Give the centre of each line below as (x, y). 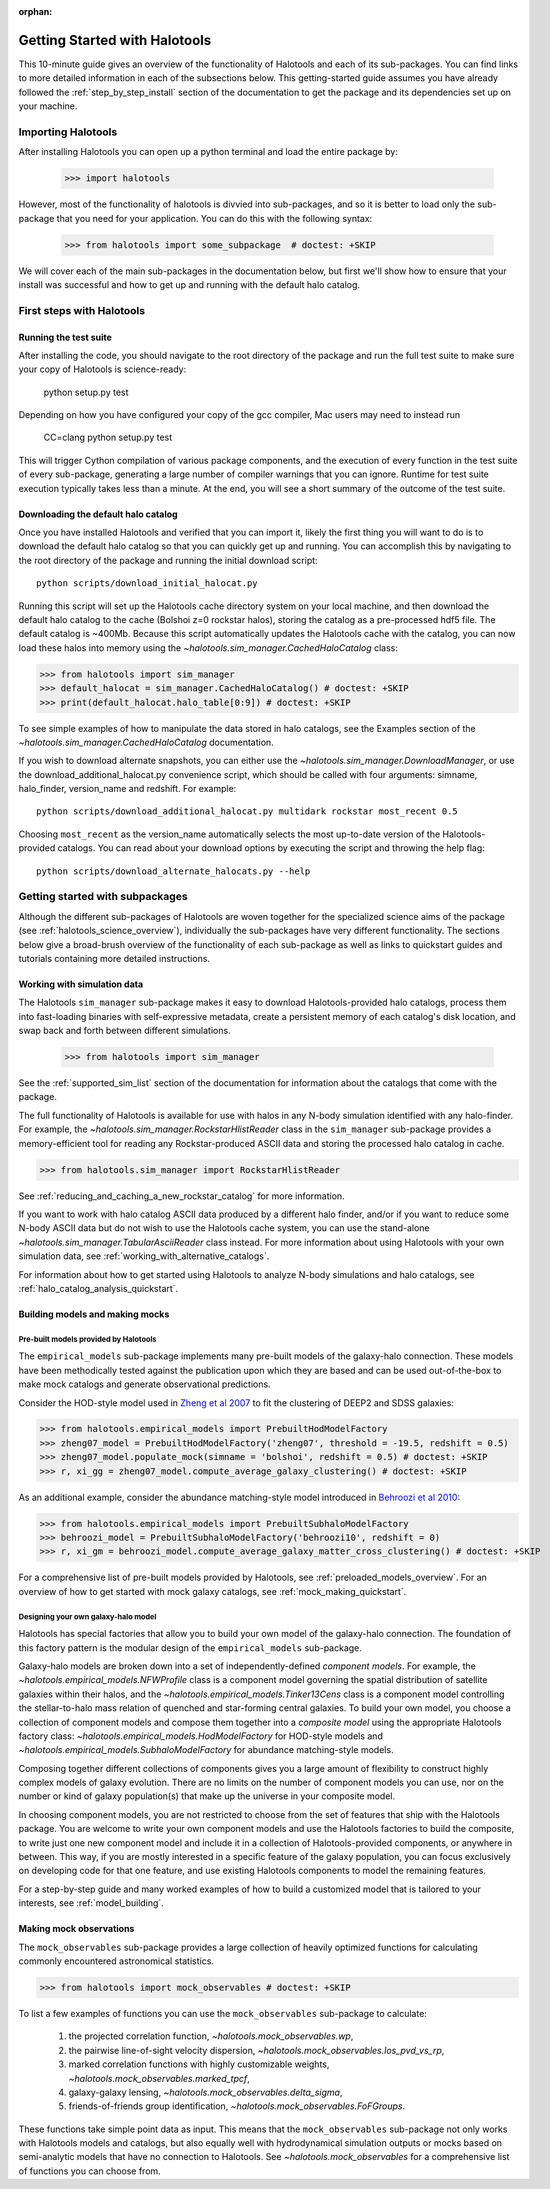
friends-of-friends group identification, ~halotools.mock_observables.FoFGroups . (236, 2106)
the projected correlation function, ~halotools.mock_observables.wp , (211, 2036)
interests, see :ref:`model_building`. (91, 1903)
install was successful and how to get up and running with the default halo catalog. (189, 284)
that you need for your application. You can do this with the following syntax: (214, 218)
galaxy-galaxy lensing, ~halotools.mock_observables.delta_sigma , (205, 2092)
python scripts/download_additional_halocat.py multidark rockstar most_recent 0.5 (247, 811)
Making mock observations (76, 1929)
